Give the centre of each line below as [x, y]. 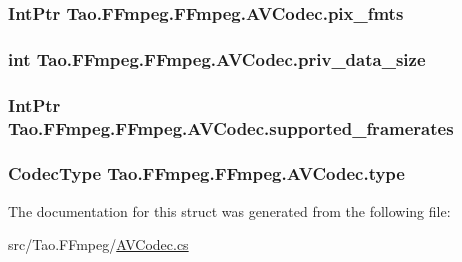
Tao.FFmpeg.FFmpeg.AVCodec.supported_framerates [231, 127]
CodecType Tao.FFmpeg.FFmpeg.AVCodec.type [206, 173]
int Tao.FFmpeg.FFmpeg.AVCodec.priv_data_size [217, 58]
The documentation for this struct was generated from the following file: [229, 210]
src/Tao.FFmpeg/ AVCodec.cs [98, 244]
